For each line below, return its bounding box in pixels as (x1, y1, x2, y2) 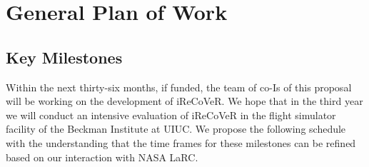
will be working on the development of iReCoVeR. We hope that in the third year (6, 93, 363, 108)
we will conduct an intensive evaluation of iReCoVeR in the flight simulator (6, 107, 336, 122)
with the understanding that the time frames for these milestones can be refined (6, 135, 356, 150)
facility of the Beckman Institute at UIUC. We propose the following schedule (6, 121, 346, 136)
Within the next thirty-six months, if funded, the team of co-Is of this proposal (6, 79, 352, 94)
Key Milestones (6, 46, 123, 68)
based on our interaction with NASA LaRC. (6, 149, 198, 164)
